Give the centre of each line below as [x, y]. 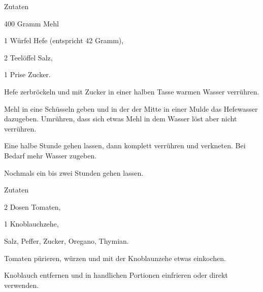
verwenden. [22, 285]
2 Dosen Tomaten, [32, 206]
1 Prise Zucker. [27, 74]
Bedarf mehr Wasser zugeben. [51, 155]
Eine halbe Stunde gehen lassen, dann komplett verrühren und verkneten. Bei [125, 145]
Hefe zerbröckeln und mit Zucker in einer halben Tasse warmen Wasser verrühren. [132, 91]
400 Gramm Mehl [31, 23]
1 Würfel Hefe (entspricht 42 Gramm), [64, 40]
